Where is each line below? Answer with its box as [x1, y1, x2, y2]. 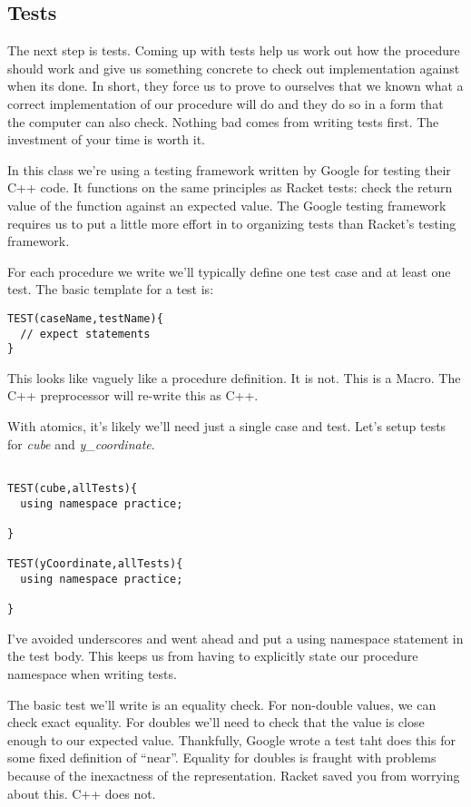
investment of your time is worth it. [7, 130, 205, 149]
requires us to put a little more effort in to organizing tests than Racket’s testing [7, 213, 456, 232]
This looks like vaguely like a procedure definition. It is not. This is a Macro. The [7, 368, 461, 387]
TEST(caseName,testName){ [7, 311, 163, 325]
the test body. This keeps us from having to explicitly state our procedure [7, 646, 418, 665]
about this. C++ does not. [7, 783, 156, 802]
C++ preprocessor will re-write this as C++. [7, 386, 259, 405]
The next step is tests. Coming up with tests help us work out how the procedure [7, 41, 460, 60]
